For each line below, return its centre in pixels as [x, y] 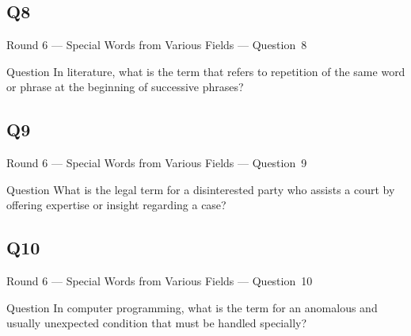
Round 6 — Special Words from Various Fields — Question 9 [157, 163]
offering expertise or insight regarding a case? [116, 205]
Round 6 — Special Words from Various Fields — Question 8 [157, 45]
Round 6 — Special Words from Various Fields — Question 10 [160, 281]
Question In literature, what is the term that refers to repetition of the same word [206, 71]
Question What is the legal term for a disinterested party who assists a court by [201, 189]
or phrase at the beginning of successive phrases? [125, 87]
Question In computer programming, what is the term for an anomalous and [192, 307]
